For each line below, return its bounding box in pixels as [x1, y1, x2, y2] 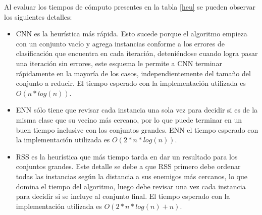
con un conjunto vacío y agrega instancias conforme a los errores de [16, 38, 225, 48]
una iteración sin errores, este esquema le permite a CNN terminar [16, 58, 222, 68]
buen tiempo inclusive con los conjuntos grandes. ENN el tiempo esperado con [16, 124, 258, 135]
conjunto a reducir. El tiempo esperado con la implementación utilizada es [16, 78, 246, 88]
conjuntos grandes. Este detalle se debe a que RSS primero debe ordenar [16, 161, 241, 172]
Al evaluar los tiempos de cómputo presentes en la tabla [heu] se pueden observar [4, 2, 255, 12]
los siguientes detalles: [4, 11, 72, 22]
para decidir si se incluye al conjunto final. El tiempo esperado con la [16, 191, 230, 201]
